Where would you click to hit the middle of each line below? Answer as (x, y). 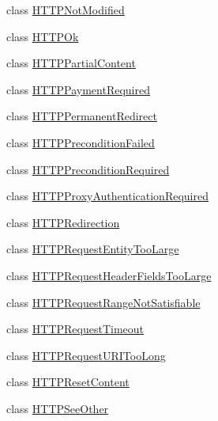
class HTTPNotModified (66, 9)
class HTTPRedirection (63, 222)
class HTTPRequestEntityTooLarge (93, 249)
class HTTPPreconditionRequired (88, 169)
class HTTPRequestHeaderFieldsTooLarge (109, 275)
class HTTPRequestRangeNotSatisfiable (103, 302)
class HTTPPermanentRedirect (82, 116)
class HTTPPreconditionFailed (81, 142)
